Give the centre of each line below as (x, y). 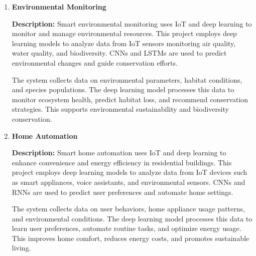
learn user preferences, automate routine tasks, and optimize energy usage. (126, 228)
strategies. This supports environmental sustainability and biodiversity (120, 109)
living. (21, 248)
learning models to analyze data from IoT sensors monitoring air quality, (124, 43)
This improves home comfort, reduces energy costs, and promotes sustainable (131, 238)
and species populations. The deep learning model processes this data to (123, 89)
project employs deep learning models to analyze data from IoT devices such (130, 172)
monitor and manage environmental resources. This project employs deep (124, 33)
